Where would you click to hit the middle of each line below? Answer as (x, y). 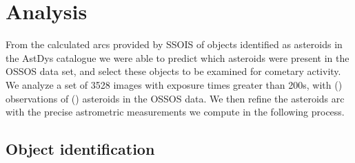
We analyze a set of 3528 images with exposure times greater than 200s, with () (174, 84)
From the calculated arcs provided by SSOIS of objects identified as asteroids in (174, 44)
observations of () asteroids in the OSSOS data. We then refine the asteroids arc (175, 98)
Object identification (80, 149)
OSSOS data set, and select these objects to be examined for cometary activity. (173, 71)
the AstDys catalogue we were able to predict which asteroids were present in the (177, 57)
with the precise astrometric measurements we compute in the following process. (175, 112)
